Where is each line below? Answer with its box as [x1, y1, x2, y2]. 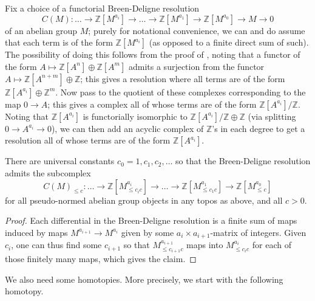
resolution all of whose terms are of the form [5, 134, 171, 147]
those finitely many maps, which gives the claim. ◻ [5, 252, 197, 265]
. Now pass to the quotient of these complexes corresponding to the [55, 85, 306, 98]
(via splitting [248, 109, 296, 122]
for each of [252, 238, 291, 251]
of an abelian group [5, 24, 78, 36]
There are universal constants [5, 154, 115, 167]
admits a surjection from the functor [128, 60, 265, 72]
